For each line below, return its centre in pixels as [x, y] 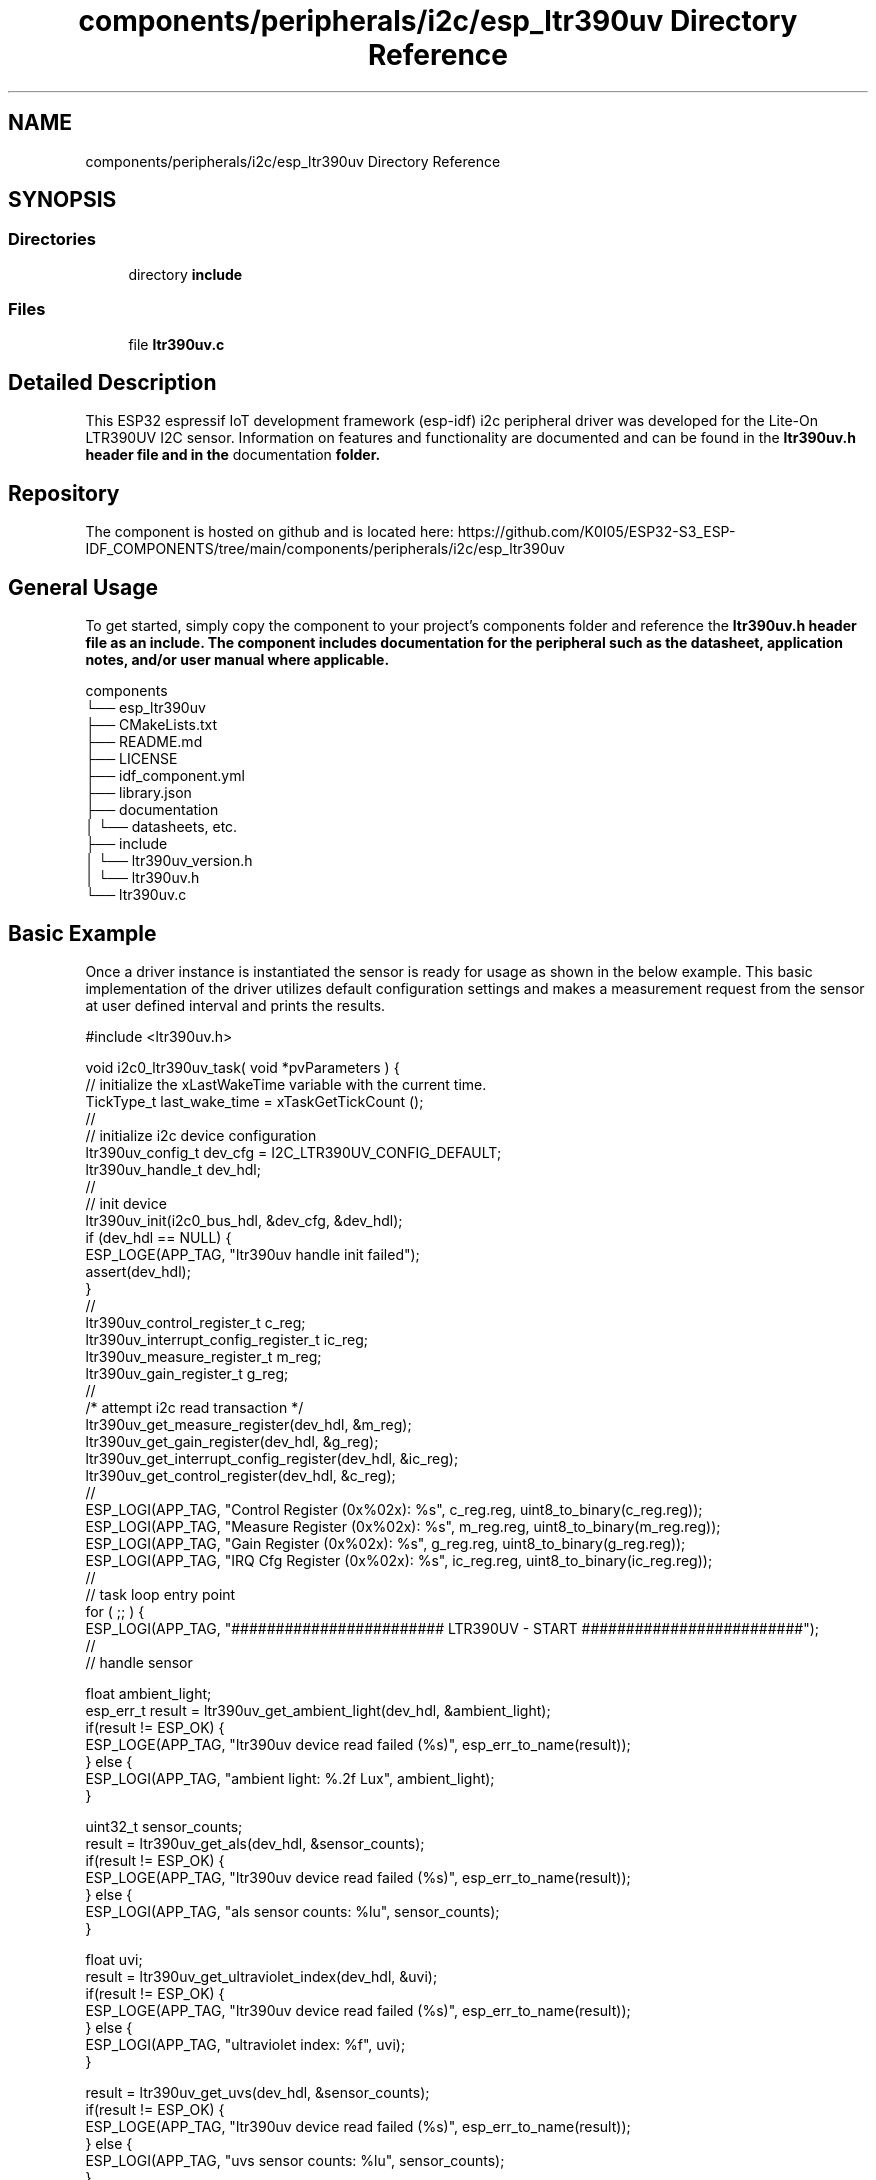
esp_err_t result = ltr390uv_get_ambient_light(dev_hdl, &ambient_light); [318, 1710]
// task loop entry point [160, 1594]
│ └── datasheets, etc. [161, 827]
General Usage [83, 587]
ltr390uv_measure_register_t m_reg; [203, 1356]
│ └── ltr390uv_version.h [169, 861]
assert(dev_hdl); [138, 1271]
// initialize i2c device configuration [201, 1135]
